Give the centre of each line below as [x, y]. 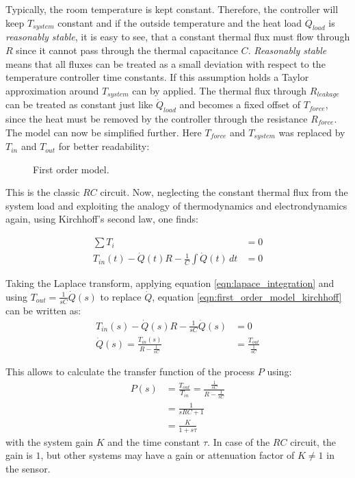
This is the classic [43, 192]
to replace [121, 296]
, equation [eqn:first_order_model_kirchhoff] [247, 296]
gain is [19, 455]
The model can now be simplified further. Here [104, 132]
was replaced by [312, 132]
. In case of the [239, 441]
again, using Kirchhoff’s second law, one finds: [102, 219]
